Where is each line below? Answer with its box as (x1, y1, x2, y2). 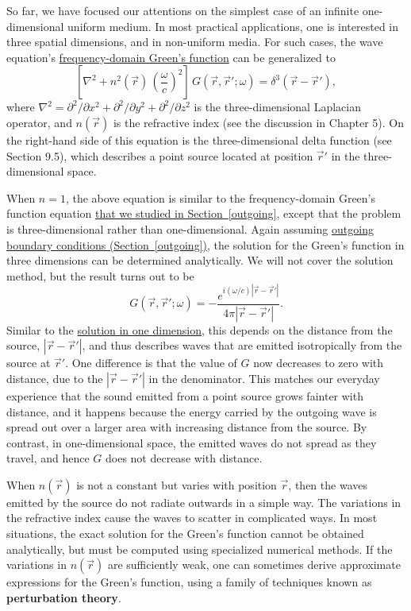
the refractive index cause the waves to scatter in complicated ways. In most (6, 509, 378, 526)
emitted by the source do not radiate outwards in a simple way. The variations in (6, 493, 401, 510)
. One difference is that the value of (65, 354, 237, 371)
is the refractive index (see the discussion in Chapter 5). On (113, 114, 404, 130)
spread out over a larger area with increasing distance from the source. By (6, 419, 367, 435)
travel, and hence (6, 450, 90, 466)
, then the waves (288, 476, 367, 493)
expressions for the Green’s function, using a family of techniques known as (6, 574, 372, 590)
